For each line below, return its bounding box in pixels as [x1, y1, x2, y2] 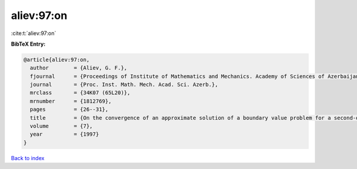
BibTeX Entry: [11, 40, 46, 47]
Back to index [11, 154, 45, 161]
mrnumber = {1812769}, [30, 98, 112, 104]
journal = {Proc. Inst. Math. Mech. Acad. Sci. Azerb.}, [30, 81, 218, 88]
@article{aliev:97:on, [23, 56, 90, 63]
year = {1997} [30, 131, 99, 138]
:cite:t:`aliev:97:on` [11, 30, 57, 37]
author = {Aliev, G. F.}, [30, 65, 127, 71]
